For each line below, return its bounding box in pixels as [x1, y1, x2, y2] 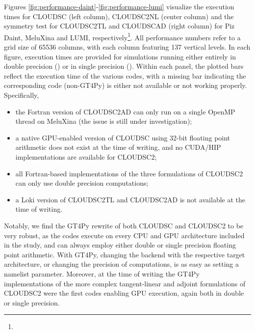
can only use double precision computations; [15, 178, 149, 188]
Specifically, [4, 90, 39, 100]
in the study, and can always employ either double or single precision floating [4, 240, 236, 250]
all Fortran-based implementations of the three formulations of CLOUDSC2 [15, 168, 243, 178]
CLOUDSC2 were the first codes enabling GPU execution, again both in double [4, 288, 244, 298]
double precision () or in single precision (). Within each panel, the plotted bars [4, 61, 244, 71]
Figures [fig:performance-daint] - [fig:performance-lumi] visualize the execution [4, 1, 234, 11]
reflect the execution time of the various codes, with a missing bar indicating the [4, 70, 246, 81]
